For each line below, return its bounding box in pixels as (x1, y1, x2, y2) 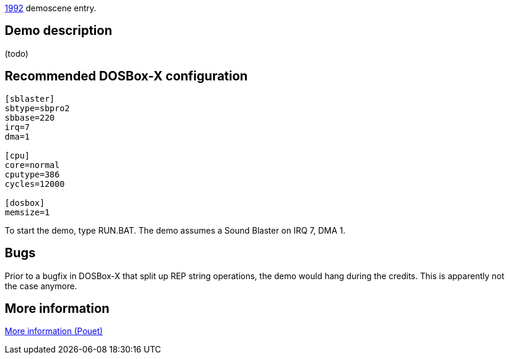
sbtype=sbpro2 (5, 103, 70, 113)
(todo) (5, 48, 28, 59)
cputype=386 (5, 169, 60, 179)
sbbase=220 (5, 112, 55, 122)
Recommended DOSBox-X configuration (5, 69, 248, 84)
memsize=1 (5, 207, 50, 217)
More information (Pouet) (5, 326, 103, 337)
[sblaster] (5, 93, 55, 104)
